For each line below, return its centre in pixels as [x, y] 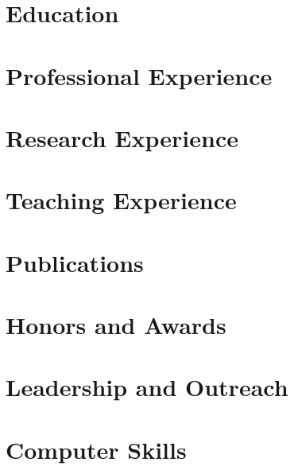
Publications [75, 262]
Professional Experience [139, 75]
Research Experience [122, 137]
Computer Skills [96, 449]
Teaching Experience [121, 200]
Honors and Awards [116, 325]
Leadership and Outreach [147, 387]
